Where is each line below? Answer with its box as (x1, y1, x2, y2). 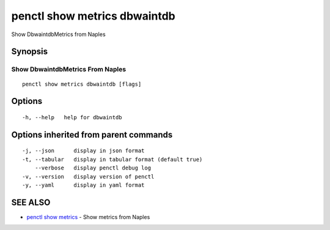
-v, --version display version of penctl (22, 173, 155, 180)
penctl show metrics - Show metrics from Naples (26, 213, 150, 220)
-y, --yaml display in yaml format (22, 181, 145, 188)
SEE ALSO (11, 197, 51, 207)
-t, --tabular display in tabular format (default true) (22, 156, 203, 163)
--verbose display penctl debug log (34, 165, 152, 171)
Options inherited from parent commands (11, 129, 173, 140)
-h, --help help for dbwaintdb (22, 114, 122, 121)
